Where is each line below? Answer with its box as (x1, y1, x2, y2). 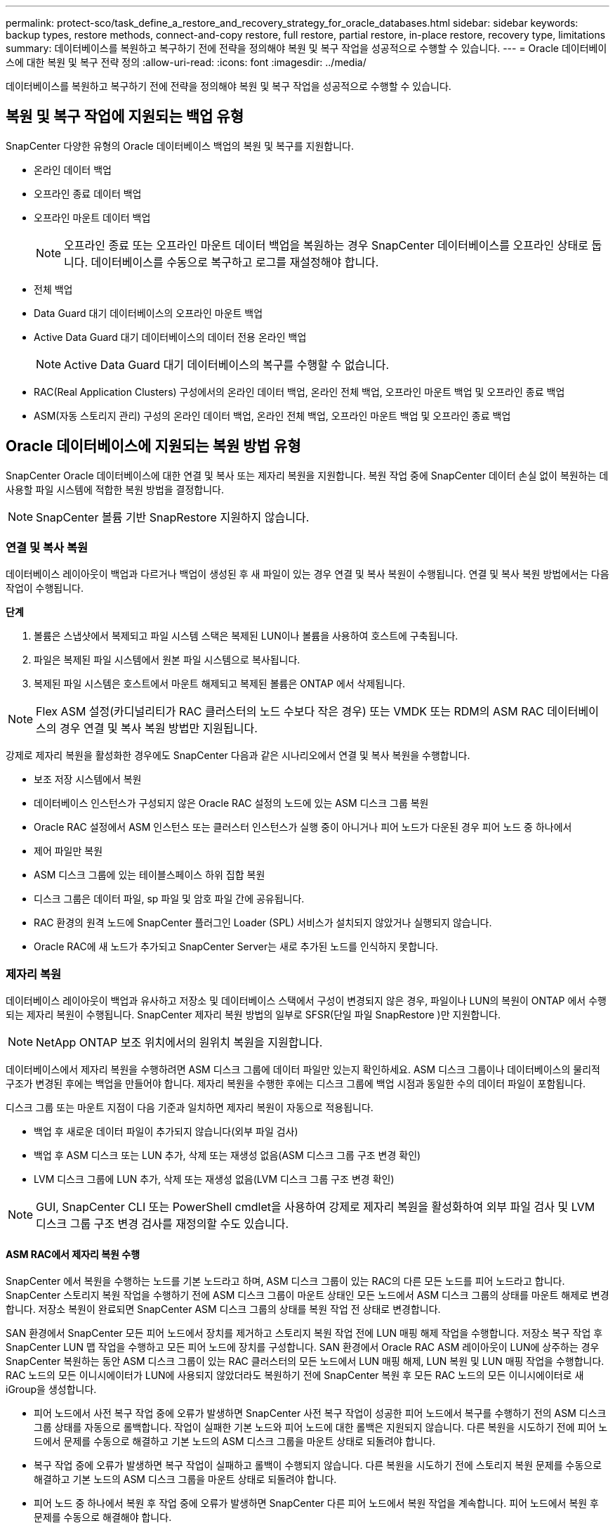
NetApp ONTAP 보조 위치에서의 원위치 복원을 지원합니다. (36, 1035, 323, 1050)
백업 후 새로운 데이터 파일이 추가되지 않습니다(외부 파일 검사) (34, 1125, 298, 1138)
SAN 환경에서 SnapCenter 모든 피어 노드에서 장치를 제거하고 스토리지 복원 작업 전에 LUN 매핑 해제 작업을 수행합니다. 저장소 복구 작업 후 (6, 1327, 603, 1340)
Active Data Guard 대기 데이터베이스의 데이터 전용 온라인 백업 (34, 330, 307, 343)
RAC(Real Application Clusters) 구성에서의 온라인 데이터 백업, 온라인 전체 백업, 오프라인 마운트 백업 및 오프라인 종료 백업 (34, 385, 565, 398)
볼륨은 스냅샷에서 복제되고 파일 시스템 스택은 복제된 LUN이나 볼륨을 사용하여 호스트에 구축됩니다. (34, 630, 458, 642)
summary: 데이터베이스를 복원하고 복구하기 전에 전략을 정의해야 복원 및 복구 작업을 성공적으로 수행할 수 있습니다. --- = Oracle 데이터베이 (6, 42, 607, 54)
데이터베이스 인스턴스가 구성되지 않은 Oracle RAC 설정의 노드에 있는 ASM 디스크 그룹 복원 (34, 797, 429, 810)
